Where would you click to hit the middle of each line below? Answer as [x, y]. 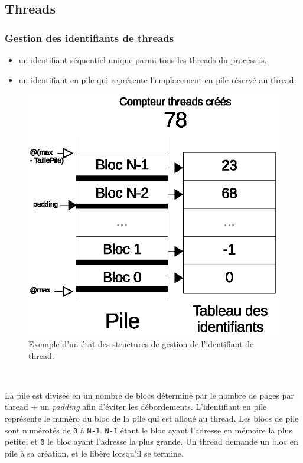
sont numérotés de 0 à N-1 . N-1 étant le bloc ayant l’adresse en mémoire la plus [149, 430]
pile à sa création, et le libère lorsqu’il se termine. [94, 453]
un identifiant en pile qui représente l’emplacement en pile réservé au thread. [157, 79]
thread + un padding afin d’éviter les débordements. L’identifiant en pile [136, 407]
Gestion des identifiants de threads [89, 38]
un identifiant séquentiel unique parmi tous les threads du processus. [143, 60]
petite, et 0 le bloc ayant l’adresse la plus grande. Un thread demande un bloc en [151, 441]
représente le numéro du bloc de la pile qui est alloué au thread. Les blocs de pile [152, 418]
